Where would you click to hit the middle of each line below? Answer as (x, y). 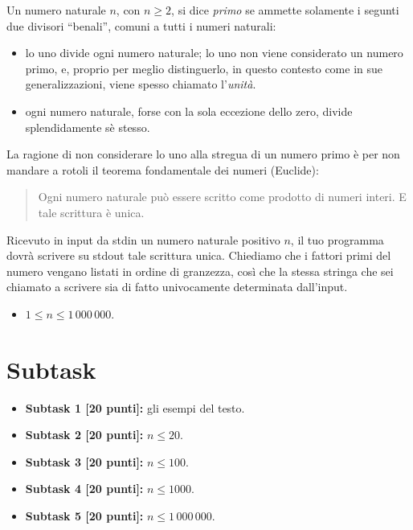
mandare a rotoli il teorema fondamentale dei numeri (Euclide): (163, 169)
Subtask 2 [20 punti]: (84, 435)
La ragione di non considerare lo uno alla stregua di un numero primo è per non (203, 154)
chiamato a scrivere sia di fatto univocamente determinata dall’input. (177, 287)
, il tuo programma (337, 239)
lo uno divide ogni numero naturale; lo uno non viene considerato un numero (214, 53)
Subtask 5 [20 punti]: (84, 516)
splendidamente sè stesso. (88, 127)
